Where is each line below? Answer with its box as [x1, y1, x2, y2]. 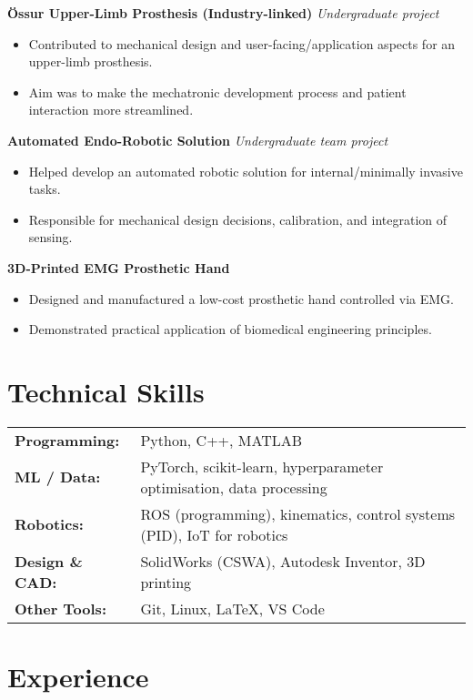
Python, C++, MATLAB [140, 429, 303, 451]
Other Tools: [15, 597, 106, 619]
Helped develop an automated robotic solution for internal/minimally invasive [28, 161, 463, 180]
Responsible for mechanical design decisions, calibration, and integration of [28, 209, 448, 228]
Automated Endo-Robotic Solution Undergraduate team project [7, 130, 388, 149]
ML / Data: [15, 466, 101, 488]
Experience [7, 658, 149, 695]
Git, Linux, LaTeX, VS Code [140, 597, 325, 619]
